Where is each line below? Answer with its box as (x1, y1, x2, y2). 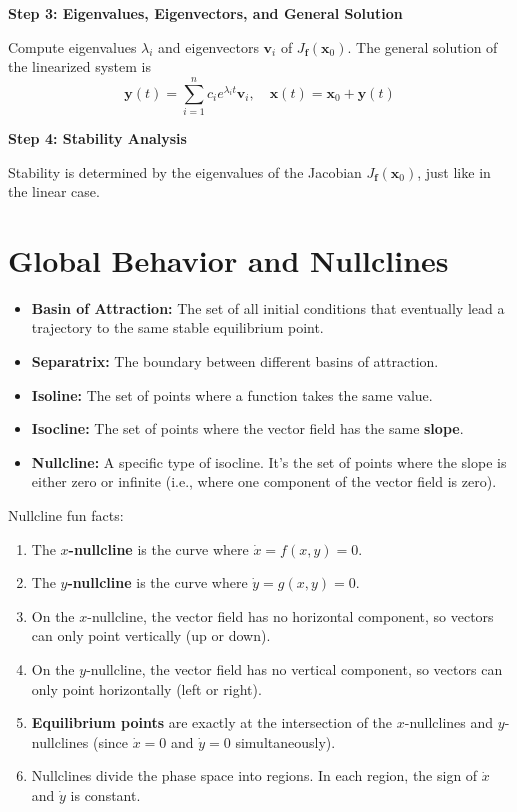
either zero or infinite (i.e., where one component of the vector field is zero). (31, 471, 497, 492)
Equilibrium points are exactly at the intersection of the (31, 712, 393, 733)
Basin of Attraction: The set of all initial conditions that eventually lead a (31, 297, 505, 318)
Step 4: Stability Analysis (8, 127, 187, 148)
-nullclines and (404, 712, 494, 733)
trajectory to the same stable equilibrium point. (31, 317, 324, 338)
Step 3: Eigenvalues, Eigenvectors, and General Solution (8, 3, 403, 23)
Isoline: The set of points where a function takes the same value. (31, 384, 433, 405)
